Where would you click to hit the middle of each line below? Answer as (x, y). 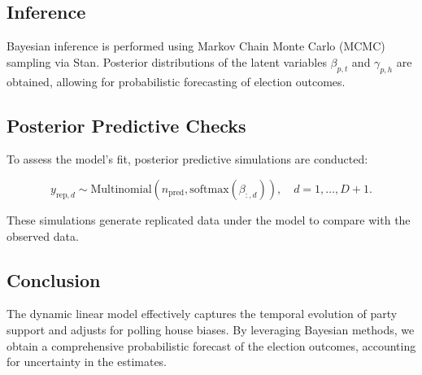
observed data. (43, 235)
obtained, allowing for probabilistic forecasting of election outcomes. (176, 81)
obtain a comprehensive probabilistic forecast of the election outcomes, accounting (211, 345)
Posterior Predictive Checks (126, 125)
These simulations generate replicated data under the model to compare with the (209, 219)
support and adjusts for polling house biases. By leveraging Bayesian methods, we (211, 329)
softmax (209, 189)
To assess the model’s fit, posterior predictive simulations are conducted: (187, 159)
